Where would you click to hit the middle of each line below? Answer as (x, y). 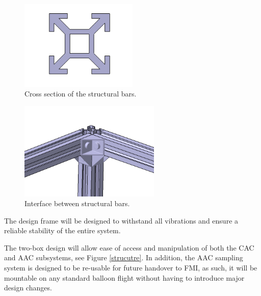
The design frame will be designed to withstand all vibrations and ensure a (121, 220)
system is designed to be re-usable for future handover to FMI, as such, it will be (131, 268)
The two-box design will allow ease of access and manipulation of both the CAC (129, 247)
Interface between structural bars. (77, 203)
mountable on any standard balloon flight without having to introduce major (124, 277)
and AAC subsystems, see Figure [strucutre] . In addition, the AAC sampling (124, 257)
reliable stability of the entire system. (62, 230)
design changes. (28, 288)
